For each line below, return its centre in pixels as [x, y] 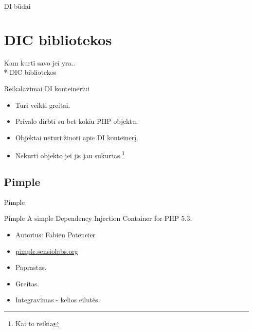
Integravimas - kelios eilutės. [58, 300]
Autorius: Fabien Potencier [55, 234]
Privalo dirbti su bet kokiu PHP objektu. [77, 121]
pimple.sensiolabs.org [47, 251]
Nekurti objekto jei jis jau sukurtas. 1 [70, 155]
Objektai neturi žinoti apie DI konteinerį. [77, 137]
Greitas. [27, 283]
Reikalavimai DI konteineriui [47, 88]
